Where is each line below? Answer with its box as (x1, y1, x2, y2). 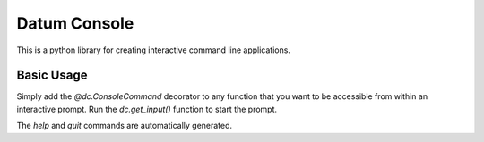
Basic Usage (16, 68, 88, 83)
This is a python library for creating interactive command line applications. (16, 45, 291, 55)
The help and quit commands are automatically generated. (16, 121, 233, 131)
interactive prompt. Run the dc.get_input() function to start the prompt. (16, 104, 278, 114)
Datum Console (16, 13, 134, 33)
